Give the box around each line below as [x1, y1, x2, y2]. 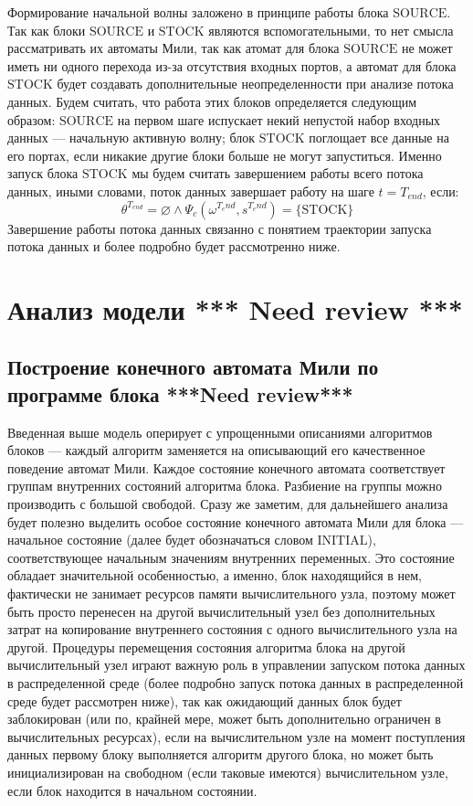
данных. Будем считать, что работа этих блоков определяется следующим [7, 91, 417, 111]
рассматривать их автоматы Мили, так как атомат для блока [7, 38, 340, 58]
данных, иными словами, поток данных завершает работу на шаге [7, 181, 374, 200]
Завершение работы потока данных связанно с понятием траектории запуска [7, 218, 432, 238]
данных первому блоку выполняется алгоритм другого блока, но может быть [7, 745, 434, 764]
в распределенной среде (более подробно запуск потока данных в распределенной [7, 673, 464, 692]
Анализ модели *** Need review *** [7, 290, 463, 327]
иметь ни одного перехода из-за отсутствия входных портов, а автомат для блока [7, 56, 457, 75]
